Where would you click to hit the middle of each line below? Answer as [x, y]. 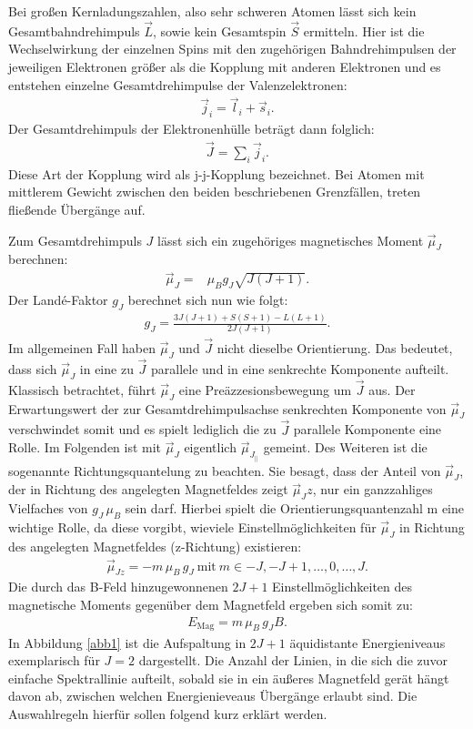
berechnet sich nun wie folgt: [208, 300]
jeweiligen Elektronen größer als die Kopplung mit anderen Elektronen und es [225, 66]
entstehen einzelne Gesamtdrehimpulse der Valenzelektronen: [178, 84]
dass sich [33, 368]
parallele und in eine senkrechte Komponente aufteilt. [300, 368]
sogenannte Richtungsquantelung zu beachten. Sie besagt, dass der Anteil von [225, 470]
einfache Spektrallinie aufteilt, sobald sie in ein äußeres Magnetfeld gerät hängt [229, 678]
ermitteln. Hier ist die [364, 30]
